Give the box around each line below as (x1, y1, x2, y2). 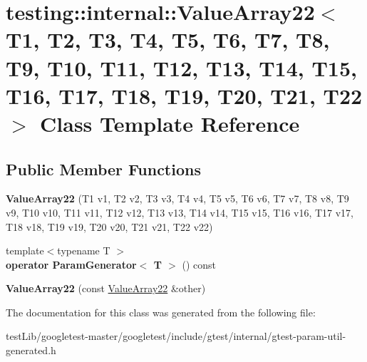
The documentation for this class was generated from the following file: (6, 304, 316, 319)
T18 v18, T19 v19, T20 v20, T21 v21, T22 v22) (6, 219, 213, 234)
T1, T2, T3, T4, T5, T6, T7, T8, (6, 25, 330, 54)
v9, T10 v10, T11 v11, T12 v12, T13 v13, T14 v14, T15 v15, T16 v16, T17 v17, (6, 205, 354, 219)
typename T (57, 243, 110, 258)
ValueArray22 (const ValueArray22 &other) (6, 281, 206, 296)
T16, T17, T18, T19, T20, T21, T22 (6, 81, 363, 110)
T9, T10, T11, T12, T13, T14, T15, (6, 53, 357, 82)
